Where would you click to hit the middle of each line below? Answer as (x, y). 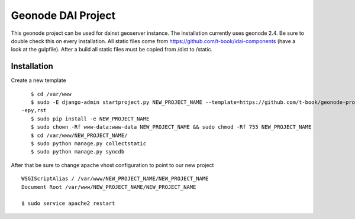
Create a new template (38, 80)
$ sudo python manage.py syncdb (78, 152)
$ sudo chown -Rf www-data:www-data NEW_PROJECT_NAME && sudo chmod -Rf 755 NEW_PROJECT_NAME (171, 127)
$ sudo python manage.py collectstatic (88, 143)
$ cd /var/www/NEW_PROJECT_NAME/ (79, 135)
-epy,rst (34, 110)
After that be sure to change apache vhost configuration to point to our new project (112, 165)
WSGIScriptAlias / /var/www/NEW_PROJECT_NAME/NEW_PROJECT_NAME (115, 179)
